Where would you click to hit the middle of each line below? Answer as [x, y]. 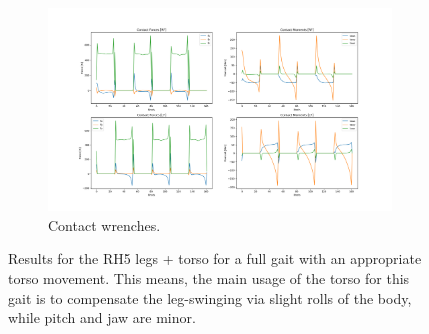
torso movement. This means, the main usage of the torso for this [209, 278]
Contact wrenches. [104, 224]
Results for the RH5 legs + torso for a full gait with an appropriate [215, 258]
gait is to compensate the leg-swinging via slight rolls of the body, [210, 297]
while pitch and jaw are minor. [102, 317]
